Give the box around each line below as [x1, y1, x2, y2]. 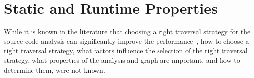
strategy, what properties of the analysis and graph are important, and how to [4, 55, 240, 65]
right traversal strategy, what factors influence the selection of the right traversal [4, 45, 248, 56]
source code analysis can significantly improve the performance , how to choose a [4, 36, 249, 46]
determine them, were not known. [4, 64, 105, 75]
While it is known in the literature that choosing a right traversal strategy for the [4, 26, 251, 37]
